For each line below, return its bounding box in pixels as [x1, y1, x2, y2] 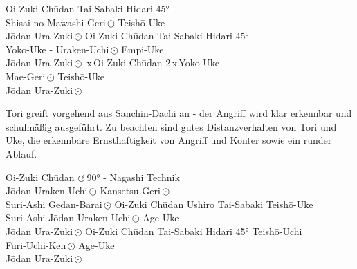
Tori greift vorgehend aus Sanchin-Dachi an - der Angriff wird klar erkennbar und [6, 106, 352, 120]
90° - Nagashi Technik [86, 169, 180, 184]
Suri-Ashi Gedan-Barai [6, 196, 102, 211]
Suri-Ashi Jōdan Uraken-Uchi [6, 210, 131, 225]
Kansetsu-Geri [100, 183, 161, 198]
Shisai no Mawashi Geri [6, 15, 106, 29]
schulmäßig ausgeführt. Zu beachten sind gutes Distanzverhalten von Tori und [6, 119, 337, 133]
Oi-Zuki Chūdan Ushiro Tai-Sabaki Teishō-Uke [114, 196, 313, 211]
